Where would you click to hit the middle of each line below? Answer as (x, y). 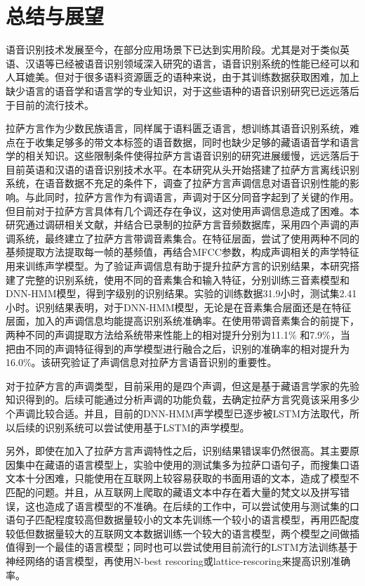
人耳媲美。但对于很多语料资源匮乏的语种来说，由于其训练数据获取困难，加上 (182, 77)
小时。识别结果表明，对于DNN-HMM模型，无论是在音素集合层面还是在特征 (179, 307)
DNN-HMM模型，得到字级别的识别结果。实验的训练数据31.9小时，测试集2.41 (181, 293)
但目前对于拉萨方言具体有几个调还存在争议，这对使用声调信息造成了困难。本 (182, 210)
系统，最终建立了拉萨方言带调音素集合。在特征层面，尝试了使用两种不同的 (187, 238)
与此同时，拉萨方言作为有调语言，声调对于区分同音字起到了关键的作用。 (192, 197)
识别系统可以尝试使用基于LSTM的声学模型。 (147, 427)
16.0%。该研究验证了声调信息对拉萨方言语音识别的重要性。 (141, 362)
